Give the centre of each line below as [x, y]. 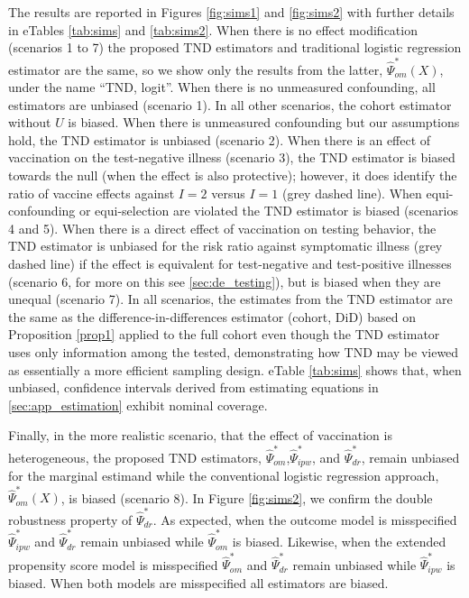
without [30, 122]
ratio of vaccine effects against [92, 193]
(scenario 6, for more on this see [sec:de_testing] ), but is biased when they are [225, 281]
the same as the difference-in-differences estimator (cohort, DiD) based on [212, 316]
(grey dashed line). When [352, 193]
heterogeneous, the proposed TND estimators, [135, 457]
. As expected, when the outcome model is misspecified [305, 519]
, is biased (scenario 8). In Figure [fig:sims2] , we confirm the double [247, 497]
